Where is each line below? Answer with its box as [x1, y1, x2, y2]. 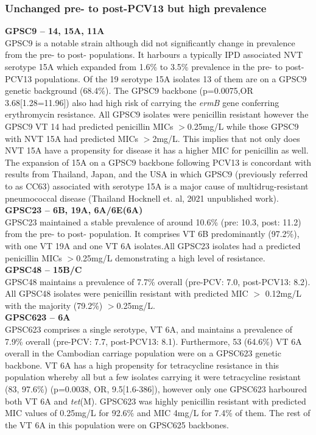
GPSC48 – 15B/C [5, 263, 82, 276]
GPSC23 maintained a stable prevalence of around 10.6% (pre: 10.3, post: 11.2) [5, 215, 301, 228]
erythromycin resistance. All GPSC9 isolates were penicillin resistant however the [5, 108, 309, 121]
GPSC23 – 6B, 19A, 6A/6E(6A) [5, 203, 143, 216]
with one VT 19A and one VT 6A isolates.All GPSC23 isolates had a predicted [5, 239, 301, 252]
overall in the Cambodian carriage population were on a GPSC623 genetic [5, 347, 281, 359]
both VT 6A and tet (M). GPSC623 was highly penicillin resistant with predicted [5, 394, 306, 407]
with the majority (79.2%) [5, 299, 103, 311]
